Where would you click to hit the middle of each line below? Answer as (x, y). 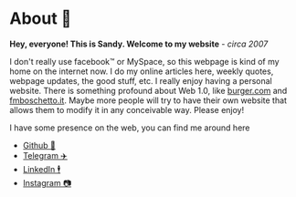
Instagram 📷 (47, 182)
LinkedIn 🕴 (42, 169)
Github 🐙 (39, 145)
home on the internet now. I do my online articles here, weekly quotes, (142, 71)
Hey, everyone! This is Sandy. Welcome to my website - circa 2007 (139, 44)
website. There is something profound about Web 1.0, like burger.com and (148, 90)
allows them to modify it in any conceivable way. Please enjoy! (127, 109)
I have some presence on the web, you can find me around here (130, 128)
